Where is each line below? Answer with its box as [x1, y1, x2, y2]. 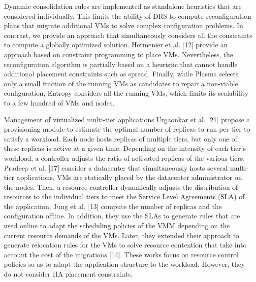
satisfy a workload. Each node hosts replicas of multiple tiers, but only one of [4, 133, 237, 143]
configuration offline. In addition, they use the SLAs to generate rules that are [4, 211, 240, 221]
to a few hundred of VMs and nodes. [4, 97, 115, 107]
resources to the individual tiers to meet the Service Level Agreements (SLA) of [4, 191, 245, 202]
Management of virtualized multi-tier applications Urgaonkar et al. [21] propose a [4, 114, 250, 124]
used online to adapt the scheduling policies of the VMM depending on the [4, 220, 230, 231]
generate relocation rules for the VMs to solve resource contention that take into [4, 240, 247, 250]
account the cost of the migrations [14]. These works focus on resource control [4, 249, 239, 259]
